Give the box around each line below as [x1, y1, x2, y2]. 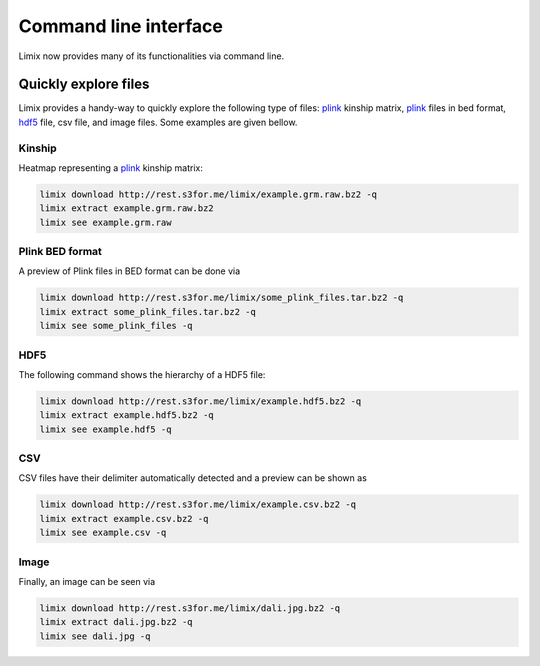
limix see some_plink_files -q [39, 320, 194, 332]
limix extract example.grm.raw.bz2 [39, 203, 214, 214]
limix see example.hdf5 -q [39, 423, 172, 435]
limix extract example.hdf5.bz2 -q [39, 410, 214, 421]
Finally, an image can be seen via [18, 575, 156, 587]
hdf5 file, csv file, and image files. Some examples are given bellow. [18, 116, 298, 128]
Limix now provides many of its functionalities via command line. [18, 50, 285, 62]
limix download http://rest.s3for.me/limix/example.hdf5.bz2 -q [39, 395, 362, 407]
